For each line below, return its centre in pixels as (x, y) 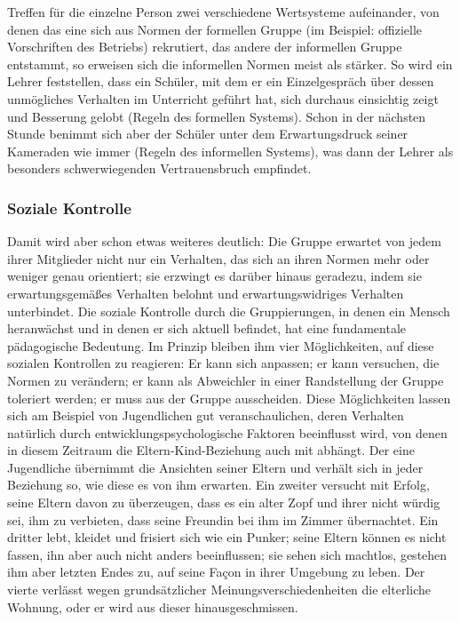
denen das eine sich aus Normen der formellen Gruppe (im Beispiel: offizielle (214, 29)
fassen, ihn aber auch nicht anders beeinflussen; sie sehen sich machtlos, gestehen (227, 554)
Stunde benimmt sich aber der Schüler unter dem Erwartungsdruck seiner (208, 134)
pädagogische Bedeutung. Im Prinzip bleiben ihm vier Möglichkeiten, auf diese (221, 345)
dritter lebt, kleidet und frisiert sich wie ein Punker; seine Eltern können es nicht (227, 537)
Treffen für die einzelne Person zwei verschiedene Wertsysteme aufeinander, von (223, 12)
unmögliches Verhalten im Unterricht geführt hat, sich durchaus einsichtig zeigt (223, 98)
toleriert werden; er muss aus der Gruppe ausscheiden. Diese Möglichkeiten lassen (229, 398)
